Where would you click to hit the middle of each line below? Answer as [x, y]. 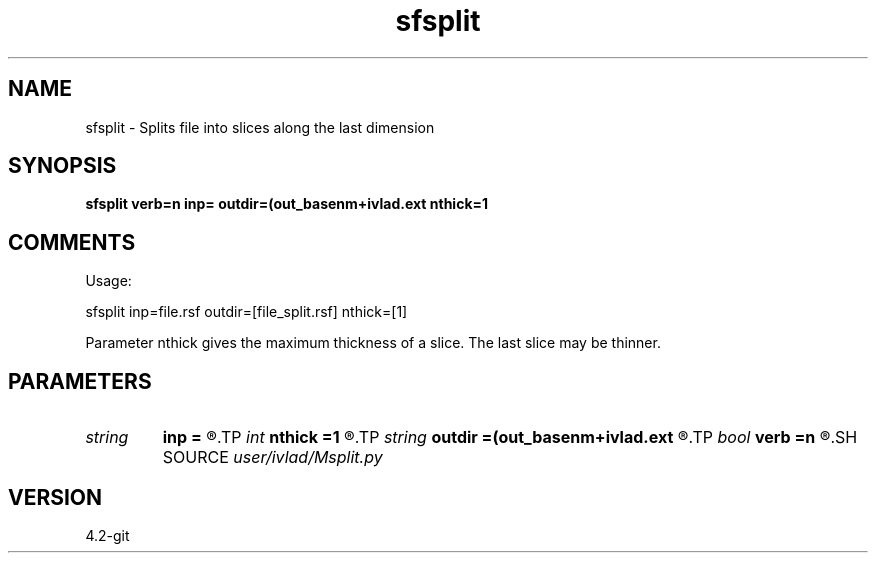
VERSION [55, 497]
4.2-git [107, 535]
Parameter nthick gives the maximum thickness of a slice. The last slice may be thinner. [373, 343]
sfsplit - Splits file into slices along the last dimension [260, 127]
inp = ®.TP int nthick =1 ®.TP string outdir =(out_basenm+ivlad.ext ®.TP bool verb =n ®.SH [510, 437]
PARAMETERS [80, 381]
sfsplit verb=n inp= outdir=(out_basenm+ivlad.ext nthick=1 [287, 204]
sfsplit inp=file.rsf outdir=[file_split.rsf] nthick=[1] [246, 312]
